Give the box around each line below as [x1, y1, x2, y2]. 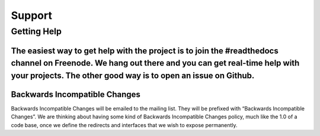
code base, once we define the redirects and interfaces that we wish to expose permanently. [11, 121, 238, 128]
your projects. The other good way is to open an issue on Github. [11, 70, 255, 80]
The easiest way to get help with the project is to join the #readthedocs [11, 46, 279, 56]
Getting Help [11, 26, 62, 37]
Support [11, 9, 53, 22]
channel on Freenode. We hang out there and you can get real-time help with [11, 58, 300, 68]
